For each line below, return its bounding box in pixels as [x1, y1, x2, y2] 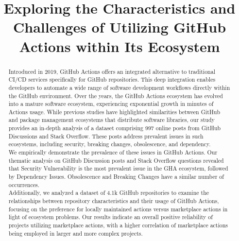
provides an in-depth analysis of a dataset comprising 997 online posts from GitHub [8, 124, 221, 132]
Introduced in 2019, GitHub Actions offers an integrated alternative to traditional [8, 67, 215, 75]
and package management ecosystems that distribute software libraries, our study [8, 116, 215, 124]
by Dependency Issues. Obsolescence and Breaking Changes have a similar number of [8, 172, 224, 181]
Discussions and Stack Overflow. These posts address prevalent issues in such [8, 132, 204, 140]
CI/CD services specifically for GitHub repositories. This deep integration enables [8, 75, 216, 84]
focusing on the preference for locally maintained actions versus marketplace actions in [8, 205, 228, 213]
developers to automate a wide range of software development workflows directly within [8, 83, 230, 91]
